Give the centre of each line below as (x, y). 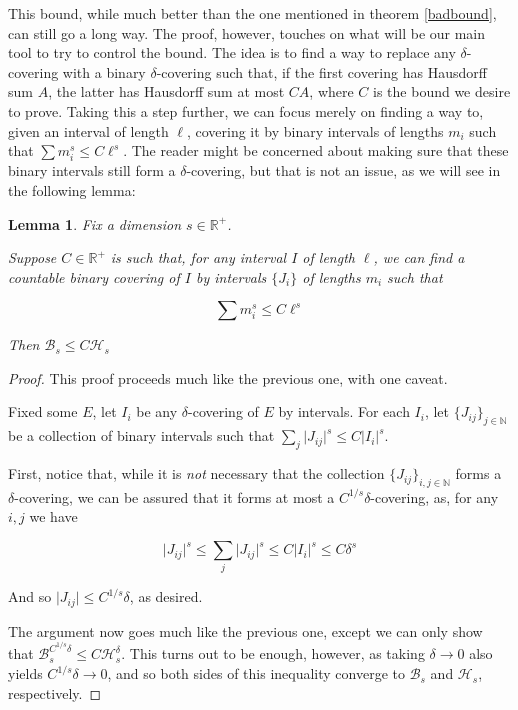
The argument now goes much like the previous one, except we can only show (245, 630)
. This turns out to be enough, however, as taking (273, 653)
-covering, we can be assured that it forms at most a (174, 496)
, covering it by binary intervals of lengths (315, 130)
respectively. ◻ (55, 692)
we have (53, 516)
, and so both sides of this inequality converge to (256, 673)
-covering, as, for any (434, 496)
